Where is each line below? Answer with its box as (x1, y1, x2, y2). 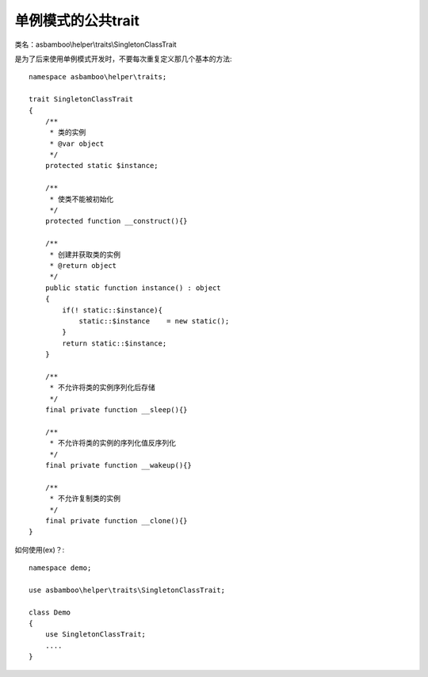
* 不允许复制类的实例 (49, 494, 121, 503)
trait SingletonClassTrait (29, 95, 134, 104)
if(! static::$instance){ (62, 305, 162, 315)
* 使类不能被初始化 (49, 194, 114, 204)
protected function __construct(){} (44, 216, 188, 226)
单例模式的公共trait (14, 12, 140, 29)
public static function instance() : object (44, 283, 221, 293)
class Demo (29, 607, 71, 617)
